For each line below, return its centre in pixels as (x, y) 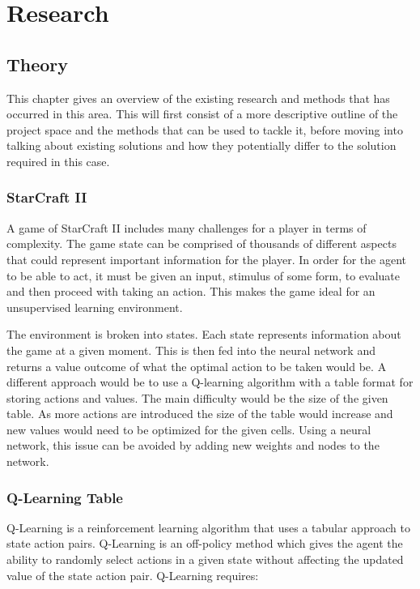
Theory (38, 64)
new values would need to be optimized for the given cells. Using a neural (189, 429)
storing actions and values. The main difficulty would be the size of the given (197, 397)
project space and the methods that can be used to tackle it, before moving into (205, 129)
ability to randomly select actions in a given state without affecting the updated (205, 559)
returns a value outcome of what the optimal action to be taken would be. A (197, 366)
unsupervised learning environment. (95, 307)
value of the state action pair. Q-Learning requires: (133, 575)
